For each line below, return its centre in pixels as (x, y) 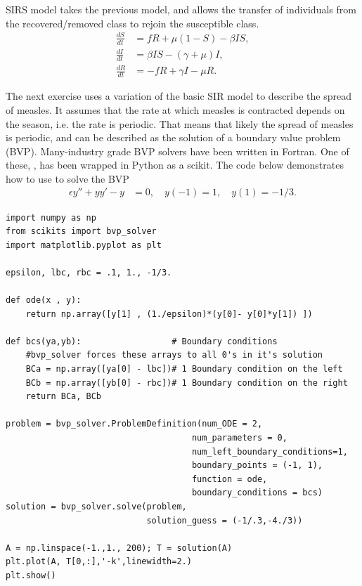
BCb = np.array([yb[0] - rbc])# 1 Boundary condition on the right (187, 383)
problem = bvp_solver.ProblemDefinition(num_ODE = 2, (134, 424)
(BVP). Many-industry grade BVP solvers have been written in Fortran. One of (177, 151)
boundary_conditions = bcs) (257, 493)
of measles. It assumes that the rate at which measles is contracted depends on (175, 109)
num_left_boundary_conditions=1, (270, 451)
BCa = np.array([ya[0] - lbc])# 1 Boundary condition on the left (184, 369)
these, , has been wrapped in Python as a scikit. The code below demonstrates (175, 165)
